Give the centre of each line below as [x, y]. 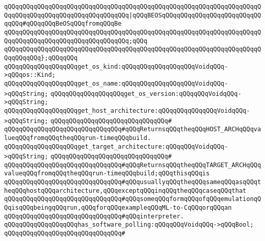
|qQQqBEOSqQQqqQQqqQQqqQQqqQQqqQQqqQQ [195, 15]
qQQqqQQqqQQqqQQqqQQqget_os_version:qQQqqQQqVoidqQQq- [146, 94]
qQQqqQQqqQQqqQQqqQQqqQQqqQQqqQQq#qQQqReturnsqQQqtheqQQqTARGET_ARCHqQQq [133, 165]
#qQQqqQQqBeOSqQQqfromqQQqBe [72, 24]
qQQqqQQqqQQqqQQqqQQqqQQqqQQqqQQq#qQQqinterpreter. [94, 216]
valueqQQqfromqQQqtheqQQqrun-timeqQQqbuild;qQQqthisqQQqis [107, 174]
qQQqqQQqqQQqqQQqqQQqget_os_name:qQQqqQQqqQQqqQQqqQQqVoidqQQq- [116, 83]
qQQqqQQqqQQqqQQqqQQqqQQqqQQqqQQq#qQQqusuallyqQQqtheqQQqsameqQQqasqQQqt [133, 182]
